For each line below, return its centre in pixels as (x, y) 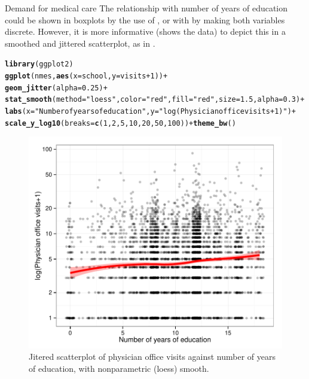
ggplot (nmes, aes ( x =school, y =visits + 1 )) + (86, 76)
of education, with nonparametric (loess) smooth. (119, 368)
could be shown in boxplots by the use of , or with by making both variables (145, 19)
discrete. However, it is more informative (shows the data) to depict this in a (145, 31)
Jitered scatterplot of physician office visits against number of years (152, 357)
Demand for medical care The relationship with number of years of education (146, 8)
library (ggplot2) (39, 64)
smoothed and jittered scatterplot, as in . (80, 43)
